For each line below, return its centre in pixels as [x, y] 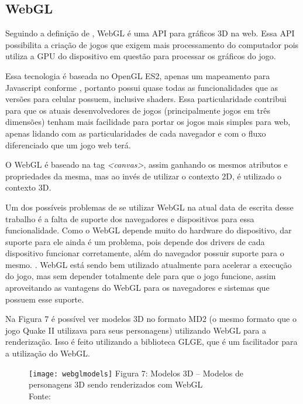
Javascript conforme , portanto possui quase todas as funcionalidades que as [142, 87]
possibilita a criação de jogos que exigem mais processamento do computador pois [152, 44]
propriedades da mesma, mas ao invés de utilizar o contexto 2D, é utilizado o [143, 176]
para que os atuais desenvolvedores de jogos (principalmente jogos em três [138, 110]
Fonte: [40, 395]
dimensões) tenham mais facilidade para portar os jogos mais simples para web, [148, 122]
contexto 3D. [28, 187]
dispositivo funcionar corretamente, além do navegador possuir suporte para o [145, 253]
